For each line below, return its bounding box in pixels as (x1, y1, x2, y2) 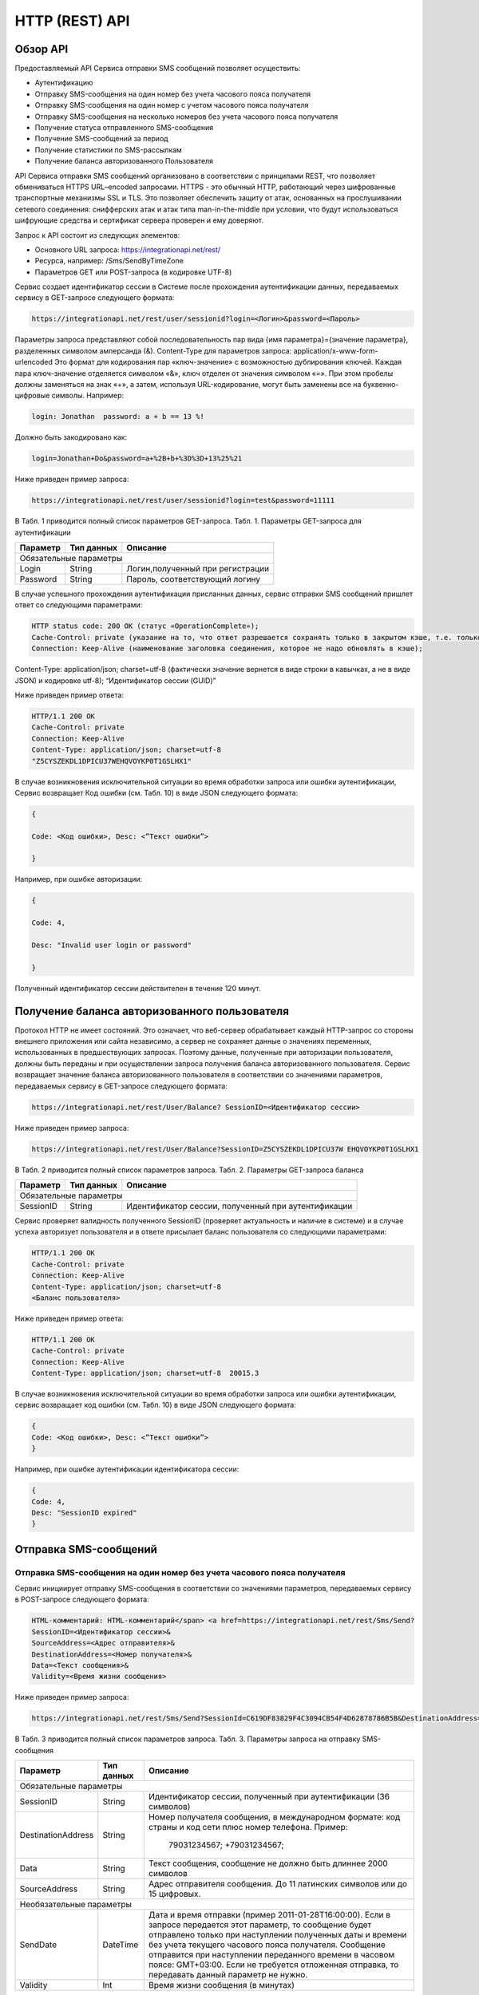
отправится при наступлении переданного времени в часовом (148, 1950, 395, 1961)
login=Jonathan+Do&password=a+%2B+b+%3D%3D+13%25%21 (31, 454, 243, 463)
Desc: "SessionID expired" (31, 1508, 137, 1517)
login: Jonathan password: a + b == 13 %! (31, 412, 205, 421)
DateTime (102, 1939, 139, 1950)
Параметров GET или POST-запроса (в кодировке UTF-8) (34, 267, 232, 277)
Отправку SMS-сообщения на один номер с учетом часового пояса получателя (34, 101, 309, 110)
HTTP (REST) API (14, 12, 130, 30)
